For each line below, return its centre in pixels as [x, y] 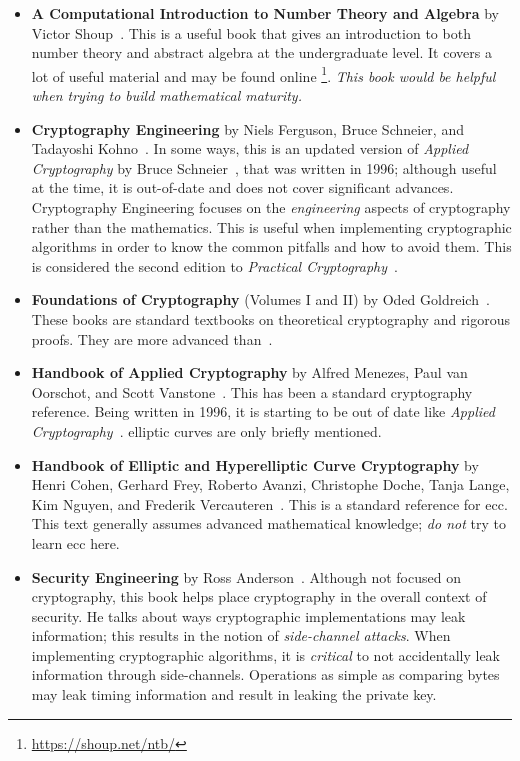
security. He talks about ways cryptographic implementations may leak [248, 615]
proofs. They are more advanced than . [152, 338]
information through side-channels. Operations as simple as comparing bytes [265, 674]
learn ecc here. [75, 542]
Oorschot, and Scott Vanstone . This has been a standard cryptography [252, 391]
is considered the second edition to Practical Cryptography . [214, 265]
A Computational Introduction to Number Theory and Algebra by [265, 13]
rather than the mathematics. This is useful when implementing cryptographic [271, 226]
